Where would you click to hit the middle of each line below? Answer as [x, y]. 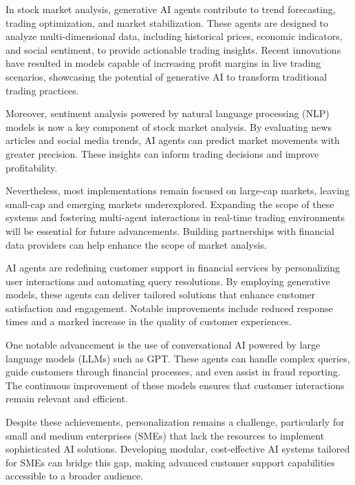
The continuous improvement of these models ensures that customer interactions [175, 385]
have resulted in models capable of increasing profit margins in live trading [163, 63]
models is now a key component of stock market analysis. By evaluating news [169, 126]
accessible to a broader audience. [75, 476]
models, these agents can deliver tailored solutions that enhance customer [161, 295]
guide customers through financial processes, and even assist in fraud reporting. [173, 372]
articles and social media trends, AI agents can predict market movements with [173, 140]
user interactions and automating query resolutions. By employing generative [168, 281]
